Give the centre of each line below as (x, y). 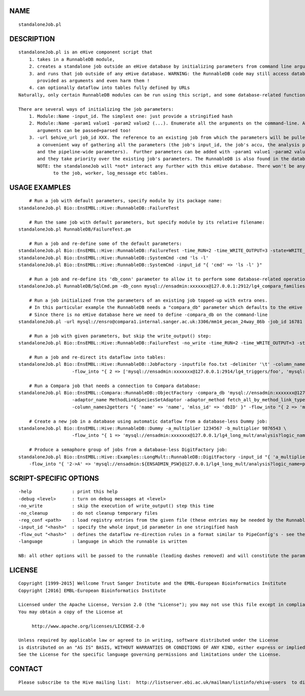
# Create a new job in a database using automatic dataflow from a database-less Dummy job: (148, 421)
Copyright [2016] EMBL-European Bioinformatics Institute (92, 590)
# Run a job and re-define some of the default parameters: (105, 243)
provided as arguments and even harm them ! (94, 81)
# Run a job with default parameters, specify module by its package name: (125, 201)
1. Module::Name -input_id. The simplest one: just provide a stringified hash (131, 116)
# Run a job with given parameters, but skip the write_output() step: (120, 336)
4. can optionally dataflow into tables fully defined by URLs (109, 88)
